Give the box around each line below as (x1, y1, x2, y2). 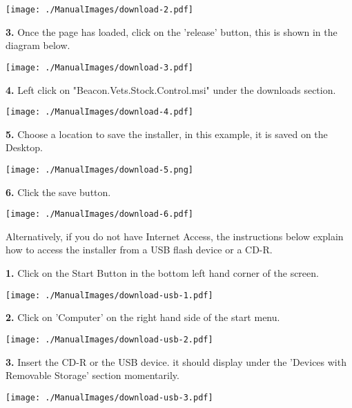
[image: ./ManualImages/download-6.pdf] (6, 209, 194, 220)
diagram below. (6, 38, 70, 52)
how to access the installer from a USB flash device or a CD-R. (6, 242, 273, 257)
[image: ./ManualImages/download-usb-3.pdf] (6, 392, 213, 402)
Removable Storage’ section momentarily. (6, 368, 179, 382)
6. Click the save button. (6, 184, 111, 199)
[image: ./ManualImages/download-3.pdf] (6, 62, 194, 72)
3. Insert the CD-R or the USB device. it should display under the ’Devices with (6, 354, 346, 369)
